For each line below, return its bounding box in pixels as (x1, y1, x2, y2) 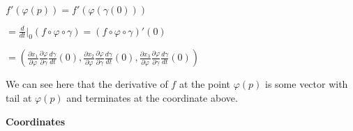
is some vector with (265, 77, 348, 91)
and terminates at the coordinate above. (66, 90, 238, 105)
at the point (179, 77, 231, 91)
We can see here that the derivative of (6, 77, 168, 91)
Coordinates (6, 114, 65, 128)
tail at (6, 90, 32, 105)
